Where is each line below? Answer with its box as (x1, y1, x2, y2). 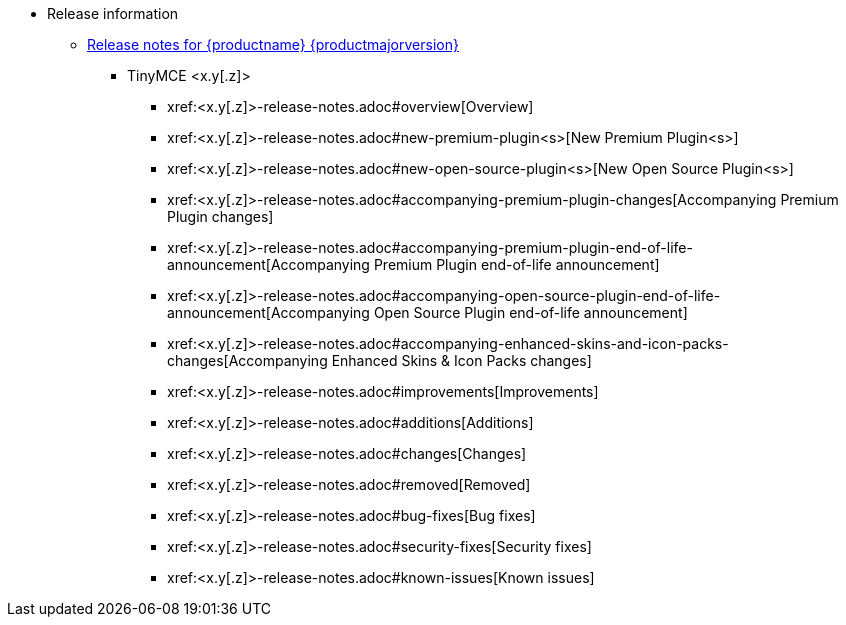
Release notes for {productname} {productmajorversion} (87, 36, 459, 53)
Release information (47, 5, 179, 22)
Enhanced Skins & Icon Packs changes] (331, 352, 592, 369)
